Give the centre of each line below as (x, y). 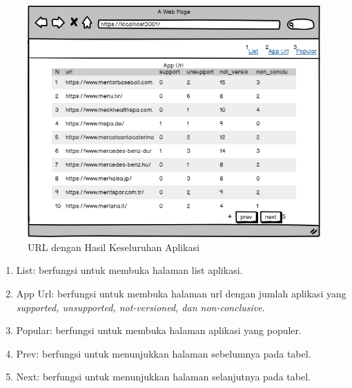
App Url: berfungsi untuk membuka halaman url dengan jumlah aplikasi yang (181, 293)
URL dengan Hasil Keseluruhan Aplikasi (114, 247)
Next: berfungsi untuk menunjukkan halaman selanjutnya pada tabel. (163, 377)
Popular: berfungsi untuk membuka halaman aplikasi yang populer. (159, 330)
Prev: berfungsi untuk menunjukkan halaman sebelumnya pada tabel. (164, 353)
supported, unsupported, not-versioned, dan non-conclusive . (140, 307)
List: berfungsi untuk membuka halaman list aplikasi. (129, 270)
